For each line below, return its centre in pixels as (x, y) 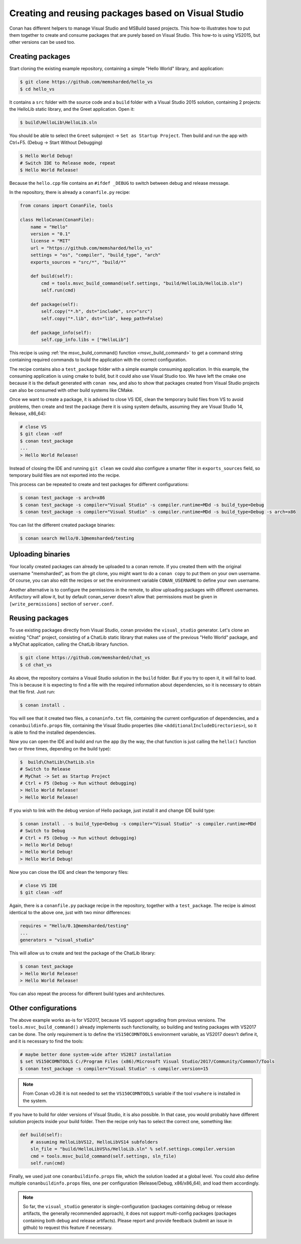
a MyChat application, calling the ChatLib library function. (69, 644)
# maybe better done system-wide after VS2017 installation (96, 1055)
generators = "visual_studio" (57, 940)
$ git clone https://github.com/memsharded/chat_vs (85, 658)
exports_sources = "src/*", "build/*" (78, 262)
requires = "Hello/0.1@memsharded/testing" (74, 926)
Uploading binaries (40, 554)
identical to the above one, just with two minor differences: (70, 913)
